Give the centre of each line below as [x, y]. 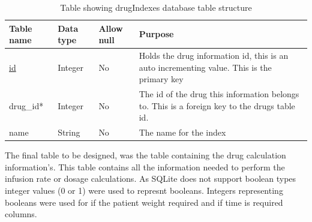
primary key [161, 79]
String [69, 132]
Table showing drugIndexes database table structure [156, 7]
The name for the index [182, 132]
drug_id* [26, 105]
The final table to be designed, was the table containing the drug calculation [145, 155]
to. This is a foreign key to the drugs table [217, 105]
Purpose [156, 34]
